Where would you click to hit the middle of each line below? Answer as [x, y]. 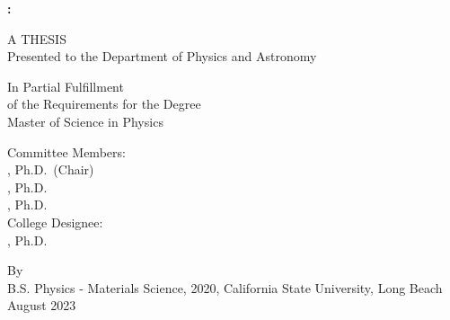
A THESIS [37, 38]
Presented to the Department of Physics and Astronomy [162, 56]
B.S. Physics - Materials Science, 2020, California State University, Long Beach [225, 287]
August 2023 [42, 305]
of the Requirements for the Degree [104, 104]
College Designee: [55, 222]
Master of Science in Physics [85, 121]
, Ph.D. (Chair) [51, 169]
